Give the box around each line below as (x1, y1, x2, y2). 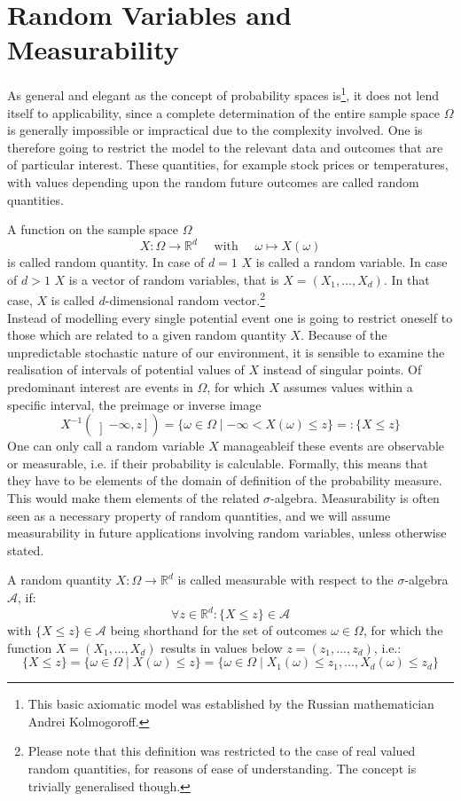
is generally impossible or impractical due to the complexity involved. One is (7, 121, 423, 139)
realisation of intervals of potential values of (7, 360, 245, 379)
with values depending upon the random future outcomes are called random (7, 172, 419, 191)
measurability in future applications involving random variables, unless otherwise (7, 523, 447, 542)
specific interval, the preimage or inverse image (7, 395, 262, 413)
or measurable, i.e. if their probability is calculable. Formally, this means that (7, 453, 428, 472)
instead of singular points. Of (262, 360, 422, 379)
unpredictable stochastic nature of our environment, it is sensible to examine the (7, 342, 445, 361)
